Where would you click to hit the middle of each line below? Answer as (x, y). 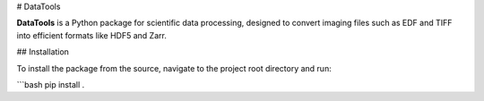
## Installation (43, 52)
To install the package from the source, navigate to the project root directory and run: (174, 68)
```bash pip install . (51, 84)
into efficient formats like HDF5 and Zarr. (92, 35)
